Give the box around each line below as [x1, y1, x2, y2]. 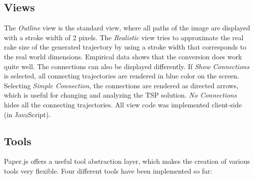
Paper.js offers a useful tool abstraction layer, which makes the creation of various [4, 156, 250, 166]
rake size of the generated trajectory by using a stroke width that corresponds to [4, 42, 247, 52]
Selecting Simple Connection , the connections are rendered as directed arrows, [4, 80, 239, 90]
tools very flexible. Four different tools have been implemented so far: [4, 165, 212, 176]
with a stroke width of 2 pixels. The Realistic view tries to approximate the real [4, 32, 244, 42]
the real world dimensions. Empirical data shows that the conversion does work [4, 51, 242, 61]
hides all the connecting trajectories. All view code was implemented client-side [4, 99, 242, 109]
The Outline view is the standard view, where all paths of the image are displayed [4, 23, 251, 33]
